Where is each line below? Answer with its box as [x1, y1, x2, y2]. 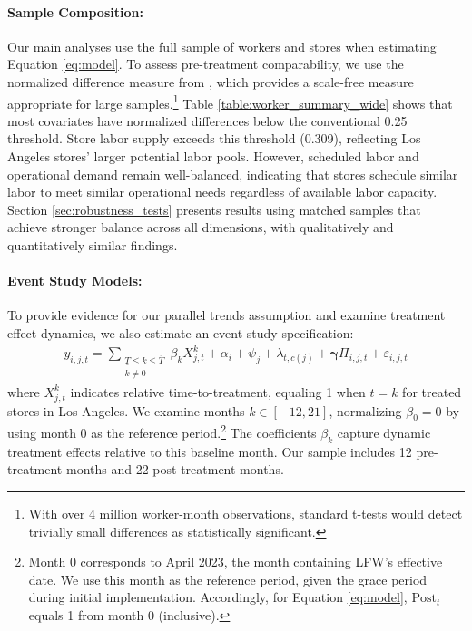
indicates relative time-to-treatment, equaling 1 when [70, 382, 366, 401]
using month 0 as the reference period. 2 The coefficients [7, 421, 317, 442]
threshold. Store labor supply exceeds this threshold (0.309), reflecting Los [7, 129, 421, 148]
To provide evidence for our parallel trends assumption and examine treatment [7, 306, 446, 325]
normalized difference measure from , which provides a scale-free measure [7, 72, 414, 91]
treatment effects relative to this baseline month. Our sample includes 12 [7, 442, 412, 461]
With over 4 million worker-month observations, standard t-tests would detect [28, 504, 463, 523]
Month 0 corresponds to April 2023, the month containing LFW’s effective [28, 552, 443, 571]
